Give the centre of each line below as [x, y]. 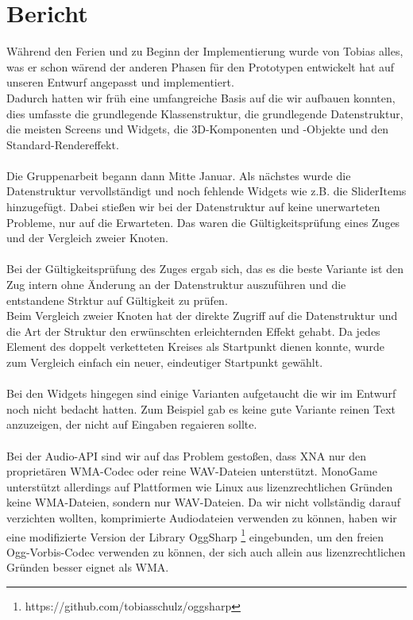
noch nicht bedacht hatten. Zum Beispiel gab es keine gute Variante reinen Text [201, 408]
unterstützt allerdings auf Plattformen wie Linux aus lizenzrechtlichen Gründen [200, 486]
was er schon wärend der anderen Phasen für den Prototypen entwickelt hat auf [201, 66]
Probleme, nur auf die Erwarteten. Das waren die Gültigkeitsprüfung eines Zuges [203, 222]
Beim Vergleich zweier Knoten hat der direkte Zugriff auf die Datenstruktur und [202, 316]
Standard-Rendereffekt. [63, 144]
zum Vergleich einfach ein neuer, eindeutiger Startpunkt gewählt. [165, 362]
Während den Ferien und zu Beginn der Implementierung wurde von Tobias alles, [205, 51]
